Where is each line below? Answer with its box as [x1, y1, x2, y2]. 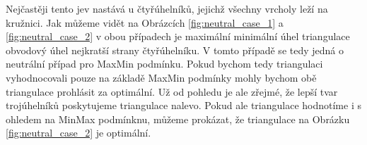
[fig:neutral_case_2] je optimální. [6, 125, 151, 140]
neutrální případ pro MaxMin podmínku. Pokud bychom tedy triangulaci [6, 56, 323, 71]
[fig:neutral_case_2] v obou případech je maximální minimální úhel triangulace [6, 29, 350, 44]
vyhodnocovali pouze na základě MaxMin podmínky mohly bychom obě [6, 70, 317, 84]
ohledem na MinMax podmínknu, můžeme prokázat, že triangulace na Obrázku [6, 111, 350, 126]
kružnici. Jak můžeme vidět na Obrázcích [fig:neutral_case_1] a [6, 15, 284, 30]
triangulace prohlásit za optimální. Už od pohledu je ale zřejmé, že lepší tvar [6, 84, 338, 99]
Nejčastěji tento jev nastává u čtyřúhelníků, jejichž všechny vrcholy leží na [6, 1, 328, 15]
